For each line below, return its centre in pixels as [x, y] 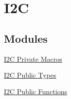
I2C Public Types [30, 75]
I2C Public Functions [35, 91]
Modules [26, 38]
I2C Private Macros [33, 58]
